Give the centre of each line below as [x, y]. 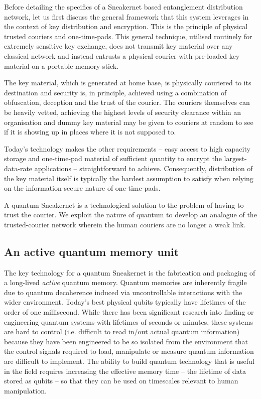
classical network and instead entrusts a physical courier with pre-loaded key [122, 55]
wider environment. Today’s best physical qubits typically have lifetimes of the [125, 302]
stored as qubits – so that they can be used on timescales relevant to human [121, 381]
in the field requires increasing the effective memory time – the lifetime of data [125, 371]
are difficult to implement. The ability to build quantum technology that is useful [129, 361]
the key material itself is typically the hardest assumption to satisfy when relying [129, 178]
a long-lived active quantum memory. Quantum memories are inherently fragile [125, 282]
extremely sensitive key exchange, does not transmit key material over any [118, 46]
